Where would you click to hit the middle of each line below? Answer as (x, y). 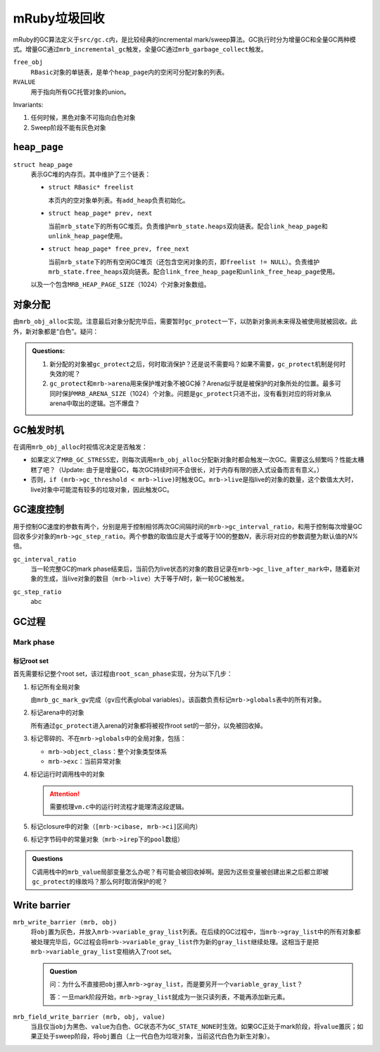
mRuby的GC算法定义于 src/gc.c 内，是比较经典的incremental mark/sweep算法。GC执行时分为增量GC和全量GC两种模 (185, 39)
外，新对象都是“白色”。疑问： (56, 331)
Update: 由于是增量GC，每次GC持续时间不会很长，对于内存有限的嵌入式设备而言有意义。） (192, 469)
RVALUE (24, 82)
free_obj (28, 62)
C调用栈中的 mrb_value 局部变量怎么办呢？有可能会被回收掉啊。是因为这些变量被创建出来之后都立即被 (180, 872)
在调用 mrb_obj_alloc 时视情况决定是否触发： (80, 447)
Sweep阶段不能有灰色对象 (69, 128)
